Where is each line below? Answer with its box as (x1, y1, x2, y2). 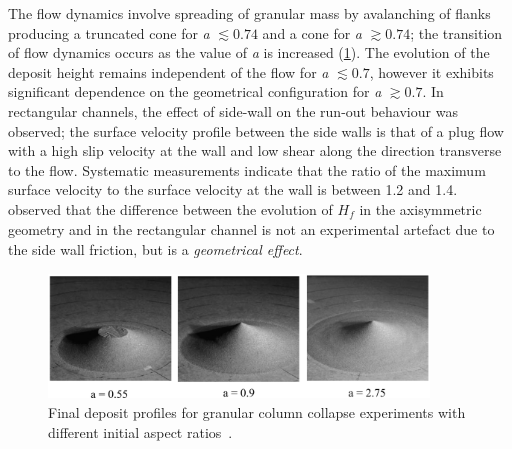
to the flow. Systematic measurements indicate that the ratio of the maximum (8, 159, 486, 180)
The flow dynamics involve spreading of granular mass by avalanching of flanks (8, 3, 491, 23)
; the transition (410, 22, 503, 43)
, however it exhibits (369, 61, 494, 82)
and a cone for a (262, 22, 362, 43)
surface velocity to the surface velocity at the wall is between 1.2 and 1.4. (8, 179, 458, 200)
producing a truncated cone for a (8, 22, 210, 43)
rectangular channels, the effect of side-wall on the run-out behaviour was (8, 100, 458, 121)
